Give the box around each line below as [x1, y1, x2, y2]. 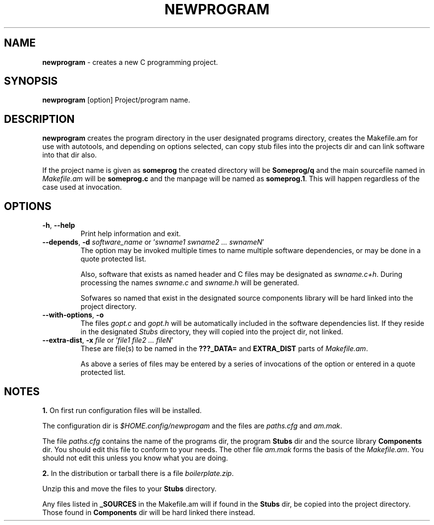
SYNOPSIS [4, 75, 58, 88]
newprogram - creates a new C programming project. [42, 57, 218, 66]
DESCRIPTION [4, 112, 75, 125]
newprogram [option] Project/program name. [42, 96, 190, 105]
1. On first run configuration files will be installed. [42, 406, 202, 415]
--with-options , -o [42, 311, 104, 319]
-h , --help [42, 221, 75, 230]
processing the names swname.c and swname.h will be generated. [80, 278, 299, 287]
